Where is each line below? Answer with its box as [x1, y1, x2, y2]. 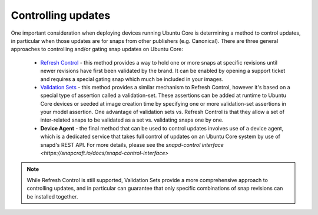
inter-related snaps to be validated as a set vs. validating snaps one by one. [40, 116, 224, 123]
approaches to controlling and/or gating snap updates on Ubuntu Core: [11, 46, 184, 53]
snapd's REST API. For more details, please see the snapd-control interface [40, 141, 224, 148]
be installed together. [26, 193, 78, 200]
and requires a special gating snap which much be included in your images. [40, 75, 224, 82]
